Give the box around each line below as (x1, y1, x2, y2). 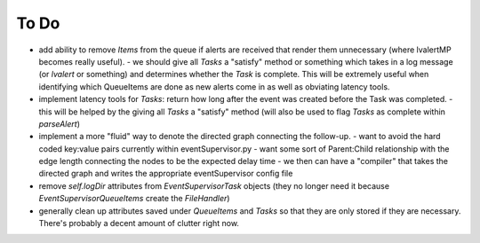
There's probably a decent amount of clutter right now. (38, 218, 240, 229)
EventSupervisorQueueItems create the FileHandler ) (38, 193, 230, 204)
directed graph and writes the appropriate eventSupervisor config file (38, 169, 293, 179)
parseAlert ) (38, 118, 80, 129)
